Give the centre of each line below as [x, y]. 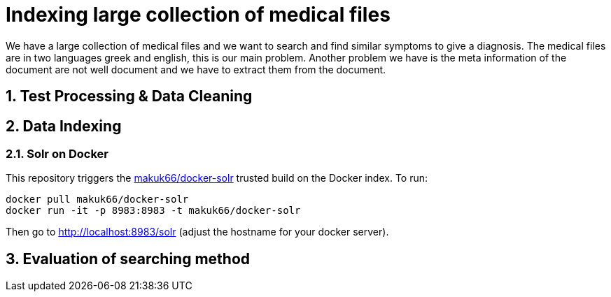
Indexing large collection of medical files [198, 15]
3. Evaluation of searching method [128, 259]
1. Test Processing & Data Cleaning [129, 96]
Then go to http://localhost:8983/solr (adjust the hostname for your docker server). [197, 232]
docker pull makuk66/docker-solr [97, 200]
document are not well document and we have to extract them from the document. [196, 69]
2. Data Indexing [64, 126]
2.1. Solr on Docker [57, 154]
